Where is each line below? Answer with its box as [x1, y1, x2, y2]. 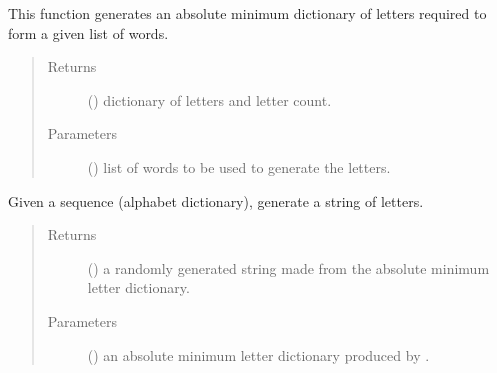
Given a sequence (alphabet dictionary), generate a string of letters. [8, 190, 424, 211]
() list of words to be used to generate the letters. [87, 156, 391, 177]
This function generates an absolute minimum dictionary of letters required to [8, 3, 487, 23]
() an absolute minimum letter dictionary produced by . [87, 344, 430, 365]
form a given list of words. [8, 22, 169, 43]
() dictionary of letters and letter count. [87, 89, 332, 110]
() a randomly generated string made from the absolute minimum [87, 257, 490, 278]
